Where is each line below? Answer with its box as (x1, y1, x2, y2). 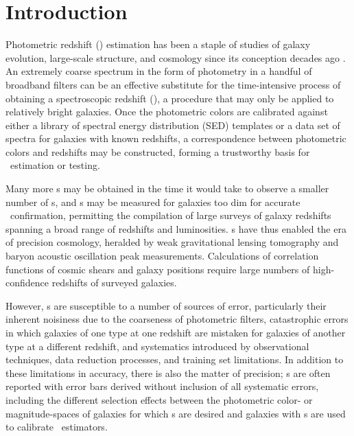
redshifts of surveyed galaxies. (51, 275, 177, 290)
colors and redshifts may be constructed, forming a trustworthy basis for (5, 144, 310, 159)
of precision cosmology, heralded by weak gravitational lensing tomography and (5, 235, 339, 249)
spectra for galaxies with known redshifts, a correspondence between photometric (5, 131, 346, 146)
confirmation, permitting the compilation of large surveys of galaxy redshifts (10, 208, 331, 222)
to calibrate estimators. (5, 420, 108, 434)
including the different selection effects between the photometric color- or (5, 392, 313, 406)
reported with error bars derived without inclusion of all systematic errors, (5, 379, 319, 393)
